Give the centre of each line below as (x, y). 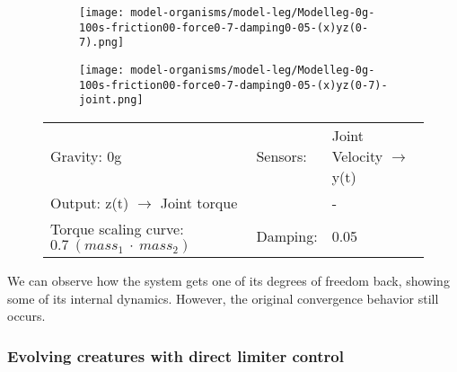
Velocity (357, 155)
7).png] (102, 43)
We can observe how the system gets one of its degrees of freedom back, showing (228, 280)
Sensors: (281, 155)
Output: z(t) (90, 202)
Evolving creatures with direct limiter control (176, 355)
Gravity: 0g (86, 155)
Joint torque (199, 202)
